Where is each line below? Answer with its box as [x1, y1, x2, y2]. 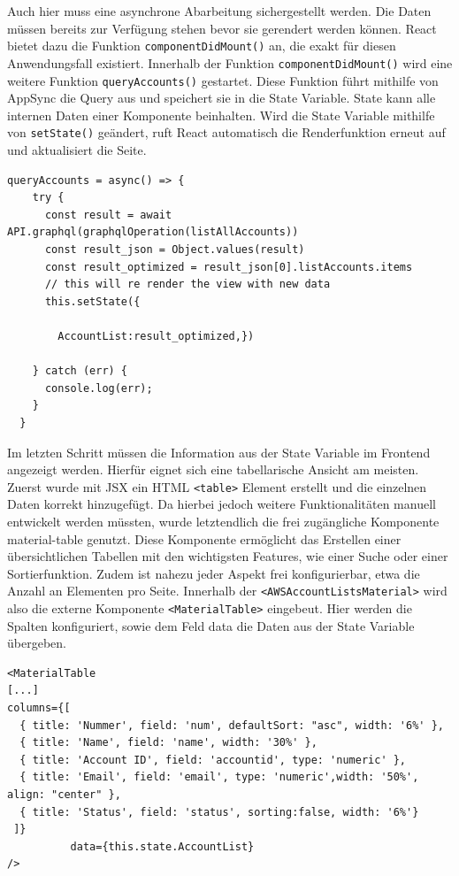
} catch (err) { [32, 365, 128, 378]
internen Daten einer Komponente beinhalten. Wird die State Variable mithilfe [7, 105, 435, 124]
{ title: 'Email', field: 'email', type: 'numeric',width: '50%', [19, 771, 419, 784]
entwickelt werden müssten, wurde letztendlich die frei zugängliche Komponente [7, 511, 440, 530]
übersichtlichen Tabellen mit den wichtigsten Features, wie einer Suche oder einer [7, 547, 448, 565]
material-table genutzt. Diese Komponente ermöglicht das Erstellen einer [7, 529, 402, 548]
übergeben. [7, 634, 66, 652]
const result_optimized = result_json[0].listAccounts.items [44, 260, 413, 273]
